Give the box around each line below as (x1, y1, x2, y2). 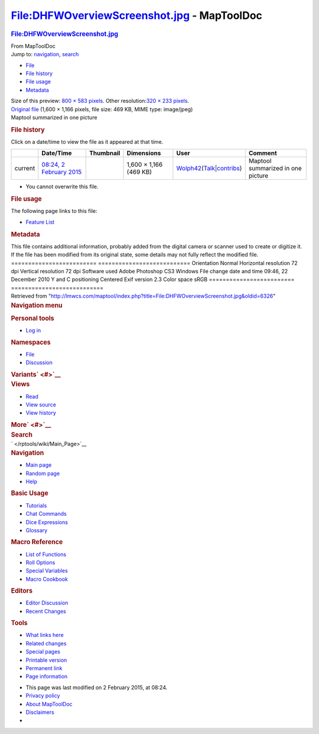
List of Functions (25, 551, 67, 558)
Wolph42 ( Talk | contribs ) (176, 164, 242, 173)
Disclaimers (25, 709, 54, 716)
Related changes (25, 639, 67, 647)
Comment (248, 149, 277, 157)
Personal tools (11, 314, 54, 322)
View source (25, 401, 56, 408)
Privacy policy (25, 692, 60, 699)
